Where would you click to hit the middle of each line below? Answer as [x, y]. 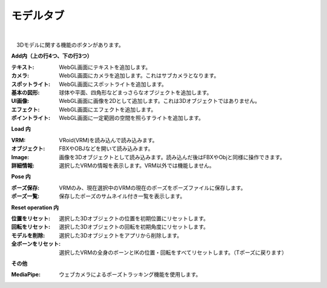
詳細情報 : [23, 166]
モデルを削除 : [28, 235]
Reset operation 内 [35, 207]
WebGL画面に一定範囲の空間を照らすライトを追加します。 [131, 118]
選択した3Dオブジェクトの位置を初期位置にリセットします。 [134, 218]
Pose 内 [21, 177]
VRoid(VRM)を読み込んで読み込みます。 [108, 140]
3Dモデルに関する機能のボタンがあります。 [70, 45]
